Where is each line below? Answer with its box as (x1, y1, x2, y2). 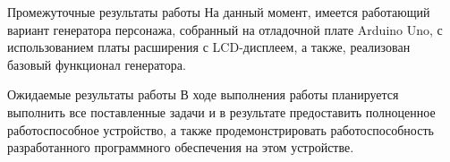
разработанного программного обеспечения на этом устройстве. (7, 138, 354, 157)
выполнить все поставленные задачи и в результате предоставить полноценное (7, 102, 436, 121)
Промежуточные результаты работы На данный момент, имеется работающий (7, 3, 430, 21)
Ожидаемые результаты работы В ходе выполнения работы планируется (7, 85, 399, 104)
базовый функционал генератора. (7, 55, 186, 73)
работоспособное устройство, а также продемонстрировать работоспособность (7, 120, 434, 139)
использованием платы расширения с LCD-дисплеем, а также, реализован (7, 38, 411, 56)
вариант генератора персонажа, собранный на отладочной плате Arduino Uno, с (7, 20, 443, 38)
